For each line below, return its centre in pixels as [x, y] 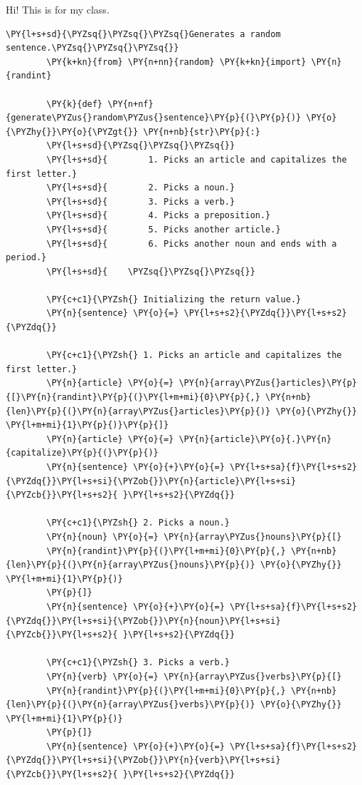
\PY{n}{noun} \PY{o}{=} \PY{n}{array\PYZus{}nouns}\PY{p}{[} [194, 537]
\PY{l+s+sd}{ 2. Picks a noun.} [141, 188]
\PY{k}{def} [75, 104]
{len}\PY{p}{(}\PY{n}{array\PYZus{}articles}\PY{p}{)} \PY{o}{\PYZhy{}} [181, 411]
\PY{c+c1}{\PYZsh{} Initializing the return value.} [174, 299]
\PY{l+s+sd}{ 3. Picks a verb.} [141, 201]
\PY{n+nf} [131, 104]
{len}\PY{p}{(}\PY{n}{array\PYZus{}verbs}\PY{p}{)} [131, 705]
